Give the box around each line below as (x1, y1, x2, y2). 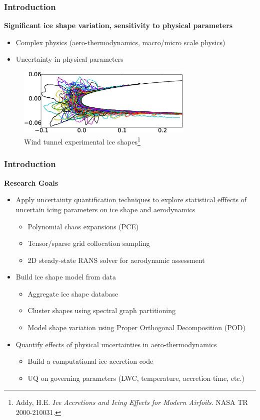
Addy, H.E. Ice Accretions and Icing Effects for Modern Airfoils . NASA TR (15, 397, 248, 407)
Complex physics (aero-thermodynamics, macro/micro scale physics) (15, 37, 225, 47)
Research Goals (4, 177, 58, 188)
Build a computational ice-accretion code (27, 356, 153, 366)
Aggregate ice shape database (27, 288, 118, 299)
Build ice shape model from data (15, 271, 116, 282)
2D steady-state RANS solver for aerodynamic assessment (27, 254, 205, 265)
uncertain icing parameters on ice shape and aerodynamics (15, 204, 195, 214)
